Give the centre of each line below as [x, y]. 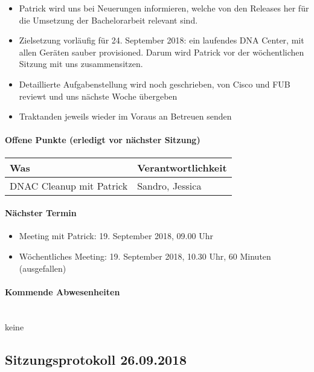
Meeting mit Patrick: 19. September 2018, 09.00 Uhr [116, 236]
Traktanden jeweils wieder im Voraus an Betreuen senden [125, 116]
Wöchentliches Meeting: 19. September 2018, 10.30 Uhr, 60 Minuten [145, 256]
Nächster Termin [41, 213]
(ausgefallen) [43, 268]
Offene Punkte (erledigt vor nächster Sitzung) [103, 140]
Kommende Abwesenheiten [62, 291]
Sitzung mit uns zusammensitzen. [81, 64]
